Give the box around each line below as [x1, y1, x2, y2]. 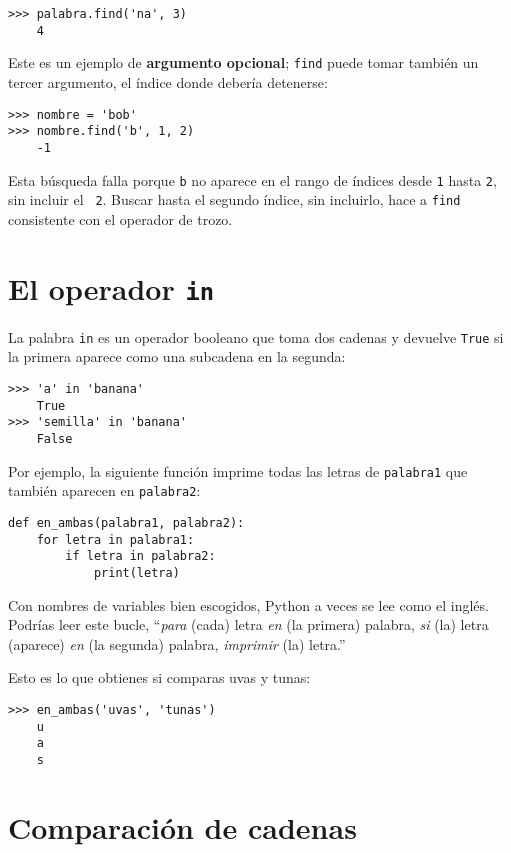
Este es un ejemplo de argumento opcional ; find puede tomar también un [8, 52, 479, 73]
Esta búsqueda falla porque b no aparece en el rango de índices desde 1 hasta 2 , [8, 169, 497, 190]
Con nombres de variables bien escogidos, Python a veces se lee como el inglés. [8, 594, 489, 615]
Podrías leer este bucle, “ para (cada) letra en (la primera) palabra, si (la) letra [8, 614, 489, 635]
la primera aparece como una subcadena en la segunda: [8, 346, 346, 367]
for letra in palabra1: [36, 532, 195, 547]
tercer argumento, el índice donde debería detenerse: [8, 71, 328, 92]
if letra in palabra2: [65, 549, 216, 564]
